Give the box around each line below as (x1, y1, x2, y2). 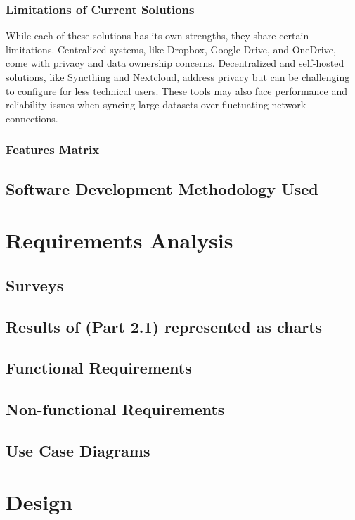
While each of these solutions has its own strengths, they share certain (6, 28, 309, 43)
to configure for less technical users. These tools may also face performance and (6, 83, 348, 98)
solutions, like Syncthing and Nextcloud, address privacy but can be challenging (6, 70, 350, 84)
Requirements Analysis (6, 226, 233, 255)
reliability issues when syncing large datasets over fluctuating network (6, 97, 306, 112)
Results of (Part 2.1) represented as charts (6, 315, 323, 337)
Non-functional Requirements (6, 398, 225, 420)
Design (6, 488, 73, 516)
